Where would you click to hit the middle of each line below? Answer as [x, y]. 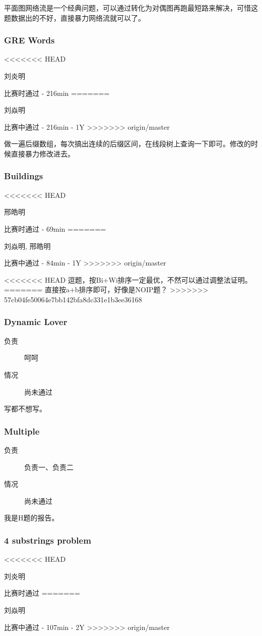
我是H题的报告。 [31, 518]
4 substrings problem [48, 540]
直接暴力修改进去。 [43, 153]
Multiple [22, 431]
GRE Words [29, 40]
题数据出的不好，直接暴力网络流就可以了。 [75, 17]
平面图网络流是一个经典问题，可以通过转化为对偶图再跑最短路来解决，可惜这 [131, 8]
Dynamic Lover [36, 322]
